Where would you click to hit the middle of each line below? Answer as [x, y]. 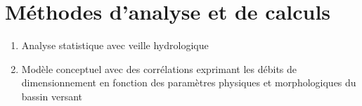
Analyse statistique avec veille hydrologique [115, 45]
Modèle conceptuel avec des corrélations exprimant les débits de [159, 68]
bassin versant [52, 96]
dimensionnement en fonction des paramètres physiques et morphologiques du [189, 82]
